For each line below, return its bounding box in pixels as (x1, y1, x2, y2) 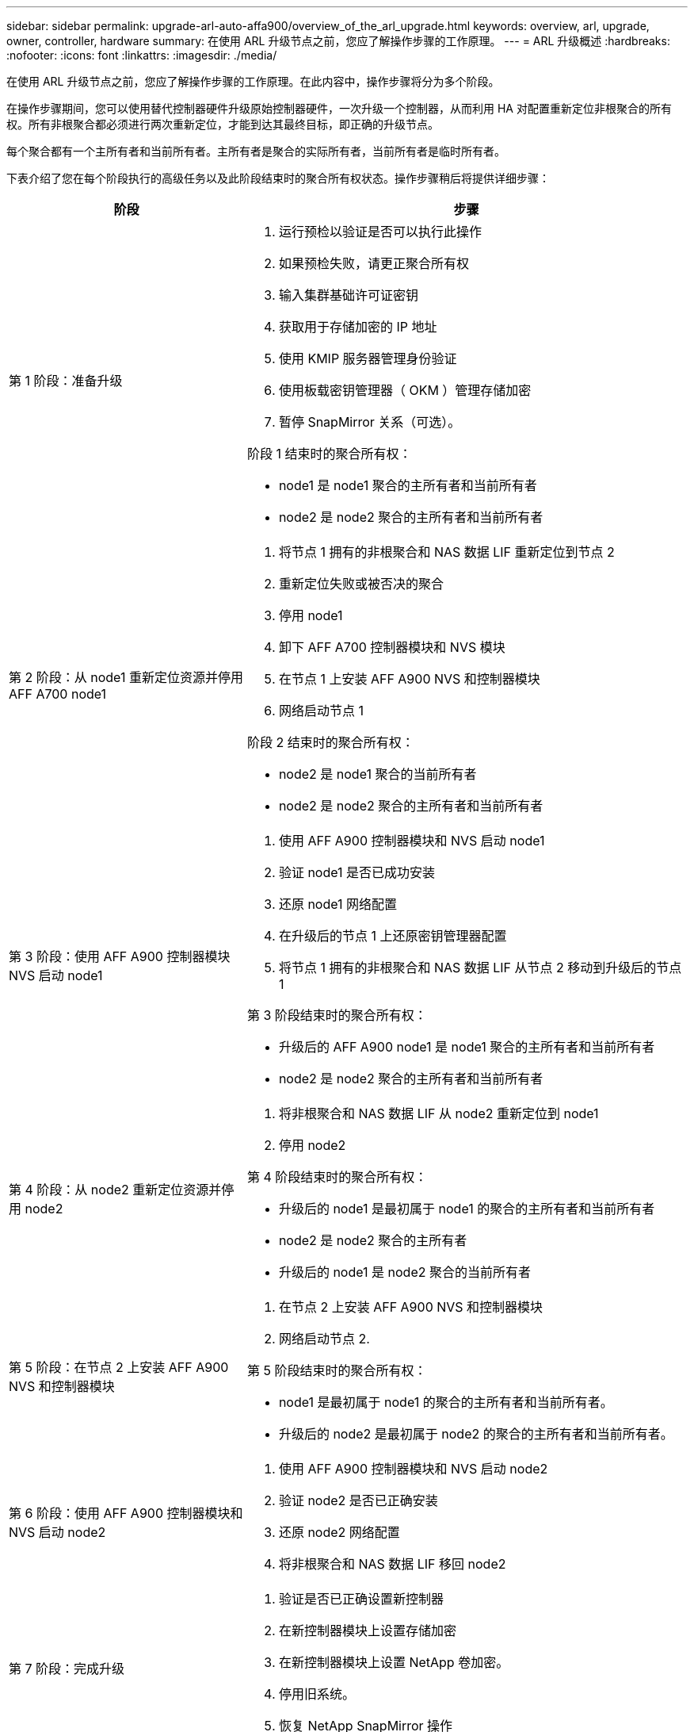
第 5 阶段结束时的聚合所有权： (246, 1362, 427, 1378)
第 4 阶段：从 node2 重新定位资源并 (9, 1182, 222, 1197)
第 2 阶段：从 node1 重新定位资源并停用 (9, 669, 243, 685)
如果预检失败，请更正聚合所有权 (278, 255, 469, 271)
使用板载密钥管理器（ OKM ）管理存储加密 (278, 382, 532, 398)
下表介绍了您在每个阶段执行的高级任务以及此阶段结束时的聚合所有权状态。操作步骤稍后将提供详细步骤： (6, 171, 550, 185)
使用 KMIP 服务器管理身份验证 (278, 351, 457, 366)
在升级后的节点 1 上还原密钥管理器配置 (278, 928, 507, 944)
